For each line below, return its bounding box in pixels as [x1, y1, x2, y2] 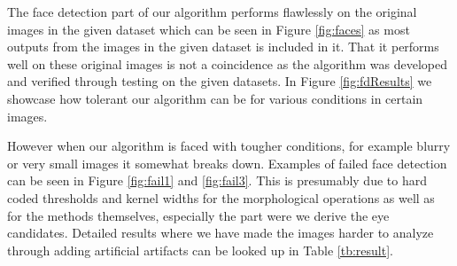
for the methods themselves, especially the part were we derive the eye [7, 206, 390, 224]
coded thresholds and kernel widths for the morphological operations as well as [7, 188, 435, 207]
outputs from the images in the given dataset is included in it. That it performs [7, 37, 439, 56]
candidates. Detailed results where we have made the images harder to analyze [7, 223, 434, 242]
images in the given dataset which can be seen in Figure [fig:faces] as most [7, 20, 410, 38]
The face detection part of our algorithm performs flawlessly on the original [7, 3, 417, 20]
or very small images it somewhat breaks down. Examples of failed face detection [7, 153, 447, 172]
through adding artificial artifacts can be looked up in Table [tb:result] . [7, 240, 393, 259]
